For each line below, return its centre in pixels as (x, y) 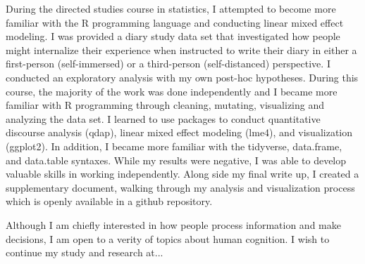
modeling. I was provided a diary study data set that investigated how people (173, 36)
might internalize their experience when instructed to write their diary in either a (181, 49)
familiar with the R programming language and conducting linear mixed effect (175, 22)
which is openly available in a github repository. (109, 201)
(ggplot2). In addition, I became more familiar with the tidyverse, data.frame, (174, 146)
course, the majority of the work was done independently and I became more (172, 91)
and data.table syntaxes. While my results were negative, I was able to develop (176, 160)
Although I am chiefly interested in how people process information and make (173, 224)
